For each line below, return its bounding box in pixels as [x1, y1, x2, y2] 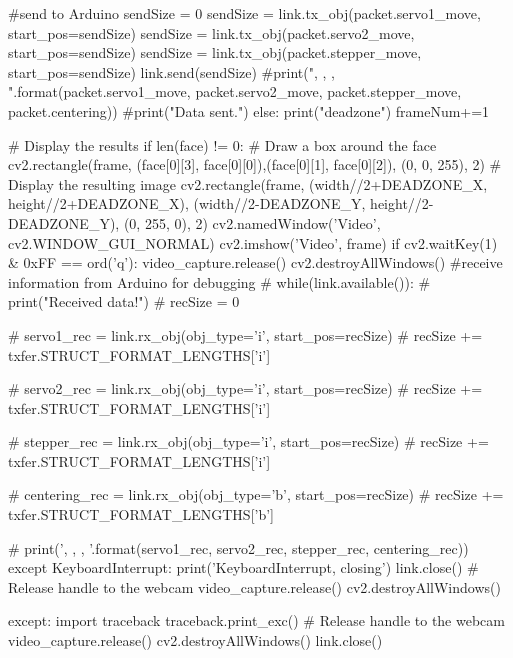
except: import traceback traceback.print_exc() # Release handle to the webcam [8, 610, 505, 631]
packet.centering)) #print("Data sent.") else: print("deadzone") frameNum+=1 [8, 100, 490, 121]
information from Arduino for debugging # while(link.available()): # [8, 271, 431, 292]
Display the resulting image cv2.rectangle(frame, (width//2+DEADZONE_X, [8, 173, 488, 194]
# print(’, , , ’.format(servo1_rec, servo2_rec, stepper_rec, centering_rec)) [8, 537, 469, 558]
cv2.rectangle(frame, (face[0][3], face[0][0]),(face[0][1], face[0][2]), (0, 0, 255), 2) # [8, 154, 502, 175]
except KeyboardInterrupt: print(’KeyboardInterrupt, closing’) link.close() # [8, 557, 479, 578]
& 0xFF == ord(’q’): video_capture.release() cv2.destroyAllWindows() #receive [8, 252, 503, 273]
